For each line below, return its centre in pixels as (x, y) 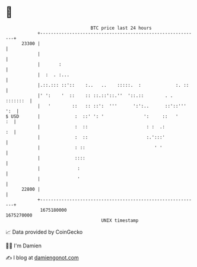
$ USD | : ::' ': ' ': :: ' (92, 116)
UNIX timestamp (120, 220)
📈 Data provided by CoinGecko (44, 232)
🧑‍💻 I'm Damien (24, 246)
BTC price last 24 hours (121, 28)
